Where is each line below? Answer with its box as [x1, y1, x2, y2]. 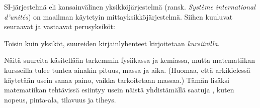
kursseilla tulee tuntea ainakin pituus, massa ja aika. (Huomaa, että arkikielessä [4, 64, 250, 75]
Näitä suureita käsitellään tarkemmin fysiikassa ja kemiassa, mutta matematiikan [4, 55, 255, 65]
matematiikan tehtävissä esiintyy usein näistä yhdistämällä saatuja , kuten [4, 84, 234, 95]
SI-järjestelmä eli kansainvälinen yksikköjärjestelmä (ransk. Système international [4, 2, 255, 12]
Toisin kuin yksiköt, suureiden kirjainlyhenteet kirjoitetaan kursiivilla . [4, 38, 220, 48]
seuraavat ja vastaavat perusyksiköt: [4, 21, 115, 32]
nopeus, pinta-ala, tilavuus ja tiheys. [4, 94, 116, 104]
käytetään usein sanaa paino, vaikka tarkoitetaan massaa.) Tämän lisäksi [4, 74, 229, 85]
